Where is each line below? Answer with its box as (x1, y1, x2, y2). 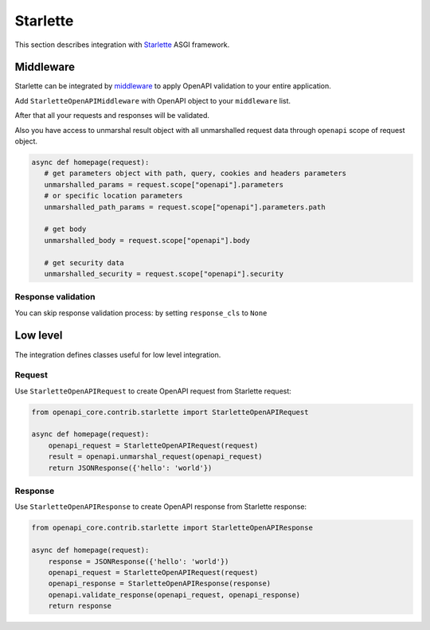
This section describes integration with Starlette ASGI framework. (14, 40, 230, 49)
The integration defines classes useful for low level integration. (14, 350, 221, 359)
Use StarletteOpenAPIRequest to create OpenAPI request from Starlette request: (14, 386, 292, 396)
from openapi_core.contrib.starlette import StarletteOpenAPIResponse (31, 523, 314, 533)
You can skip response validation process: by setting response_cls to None (14, 307, 268, 318)
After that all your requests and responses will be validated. (14, 111, 210, 120)
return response (48, 601, 111, 611)
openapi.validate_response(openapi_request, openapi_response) (48, 590, 301, 599)
